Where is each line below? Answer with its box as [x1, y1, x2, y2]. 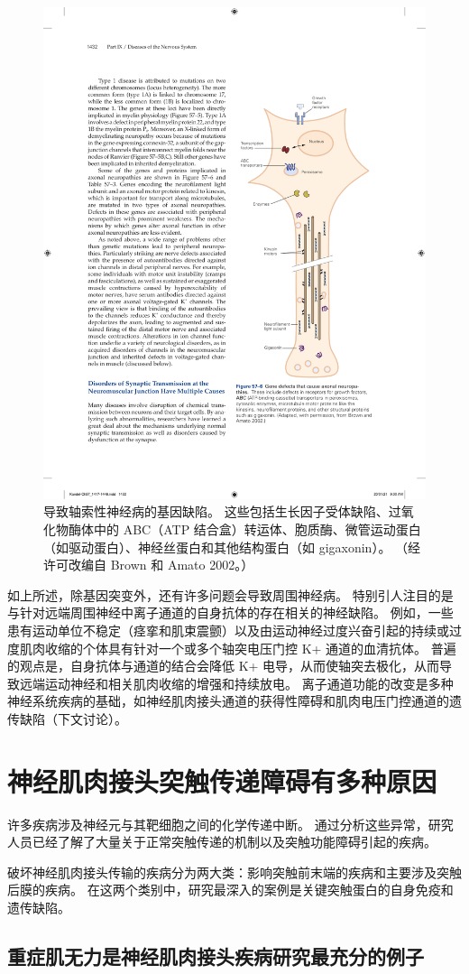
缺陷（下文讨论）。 [19, 709, 127, 728]
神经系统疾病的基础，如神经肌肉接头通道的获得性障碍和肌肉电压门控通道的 [7, 691, 449, 710]
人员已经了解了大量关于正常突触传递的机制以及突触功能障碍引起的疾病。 [7, 832, 437, 851]
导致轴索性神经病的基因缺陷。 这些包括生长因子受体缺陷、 [43, 502, 389, 521]
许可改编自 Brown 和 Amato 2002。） [43, 555, 254, 574]
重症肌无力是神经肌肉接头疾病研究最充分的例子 [7, 942, 424, 969]
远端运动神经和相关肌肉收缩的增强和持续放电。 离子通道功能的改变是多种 [19, 673, 454, 692]
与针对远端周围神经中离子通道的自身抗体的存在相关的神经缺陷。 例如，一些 [7, 603, 454, 622]
